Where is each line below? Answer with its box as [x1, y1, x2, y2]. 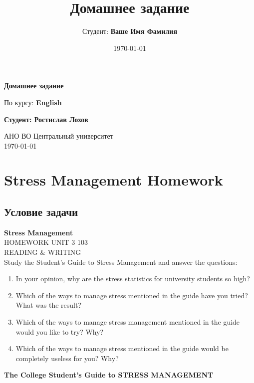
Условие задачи [4, 204, 78, 219]
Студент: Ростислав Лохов [4, 114, 88, 124]
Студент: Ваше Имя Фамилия [82, 26, 177, 36]
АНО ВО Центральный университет [4, 131, 113, 141]
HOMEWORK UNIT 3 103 [4, 237, 88, 247]
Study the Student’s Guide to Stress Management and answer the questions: [4, 256, 238, 267]
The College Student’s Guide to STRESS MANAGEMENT [4, 370, 214, 380]
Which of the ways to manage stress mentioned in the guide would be [15, 343, 229, 354]
